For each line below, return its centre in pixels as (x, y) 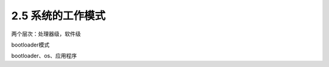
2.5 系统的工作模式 (58, 16)
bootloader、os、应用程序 (44, 56)
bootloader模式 (30, 45)
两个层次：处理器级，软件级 (46, 34)
